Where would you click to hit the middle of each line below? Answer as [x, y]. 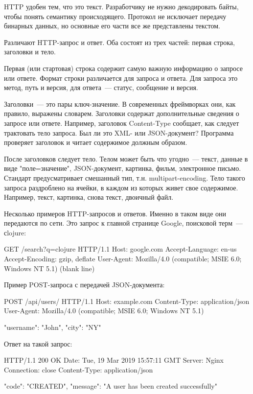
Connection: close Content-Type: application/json [79, 369]
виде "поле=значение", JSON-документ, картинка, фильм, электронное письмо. [123, 168]
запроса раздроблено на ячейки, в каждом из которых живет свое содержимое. [121, 187]
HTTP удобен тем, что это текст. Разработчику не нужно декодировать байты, [121, 6]
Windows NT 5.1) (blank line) [49, 268]
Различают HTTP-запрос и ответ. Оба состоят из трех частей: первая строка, [119, 42]
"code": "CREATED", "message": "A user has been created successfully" [111, 386]
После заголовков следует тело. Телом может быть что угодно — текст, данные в [126, 158]
